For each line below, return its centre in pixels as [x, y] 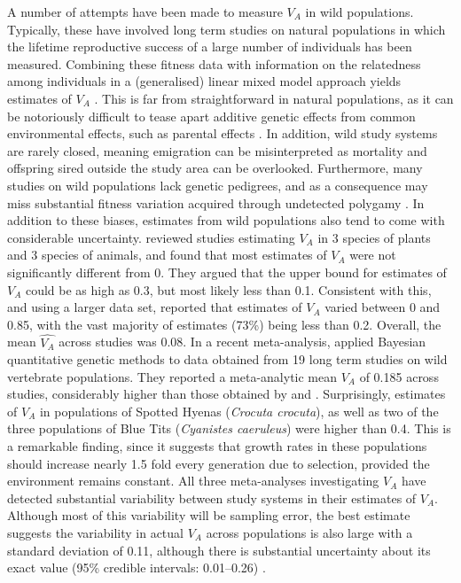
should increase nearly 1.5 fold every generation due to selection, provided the [219, 463]
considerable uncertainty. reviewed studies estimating [151, 237]
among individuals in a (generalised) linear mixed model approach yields [204, 81]
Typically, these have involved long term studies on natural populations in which [227, 29]
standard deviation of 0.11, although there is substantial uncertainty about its [219, 550]
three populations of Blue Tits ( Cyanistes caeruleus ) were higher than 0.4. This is [229, 428]
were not [373, 255]
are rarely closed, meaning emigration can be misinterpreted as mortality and [217, 150]
